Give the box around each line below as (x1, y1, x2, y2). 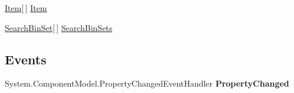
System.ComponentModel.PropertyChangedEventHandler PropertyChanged (5, 77, 289, 89)
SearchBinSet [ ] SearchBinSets (5, 21, 113, 33)
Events (5, 50, 47, 68)
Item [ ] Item (5, 2, 47, 13)
